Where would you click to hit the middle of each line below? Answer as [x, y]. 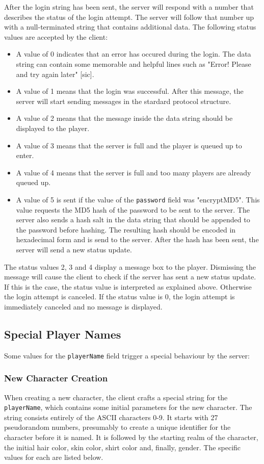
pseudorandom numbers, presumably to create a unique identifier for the [117, 427]
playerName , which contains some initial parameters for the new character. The [128, 407]
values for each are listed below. [54, 457]
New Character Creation [56, 378]
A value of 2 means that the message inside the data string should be [124, 118]
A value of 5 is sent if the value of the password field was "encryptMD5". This [138, 199]
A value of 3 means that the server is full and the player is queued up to [129, 145]
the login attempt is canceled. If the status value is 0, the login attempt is [120, 297]
